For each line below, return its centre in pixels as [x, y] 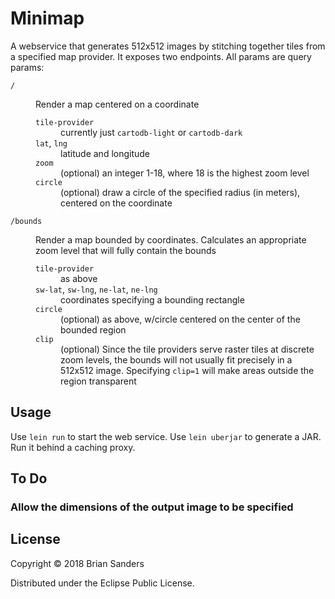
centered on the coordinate [116, 203]
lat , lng [51, 143]
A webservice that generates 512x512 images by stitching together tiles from [168, 46]
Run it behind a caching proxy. [73, 447]
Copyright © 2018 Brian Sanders [77, 563]
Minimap [47, 18]
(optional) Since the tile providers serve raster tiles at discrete [187, 349]
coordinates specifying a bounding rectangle [152, 299]
